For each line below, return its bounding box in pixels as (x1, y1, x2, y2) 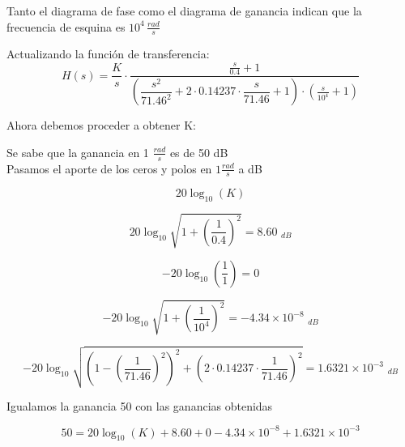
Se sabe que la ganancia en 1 (6, 143, 149, 160)
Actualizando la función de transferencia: (6, 45, 210, 62)
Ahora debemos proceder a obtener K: (6, 117, 196, 134)
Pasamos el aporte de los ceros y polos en (6, 160, 212, 177)
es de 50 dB (169, 143, 228, 160)
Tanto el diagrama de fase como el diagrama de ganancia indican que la (6, 2, 362, 19)
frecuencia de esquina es (6, 18, 126, 35)
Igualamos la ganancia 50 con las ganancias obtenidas (6, 397, 273, 414)
